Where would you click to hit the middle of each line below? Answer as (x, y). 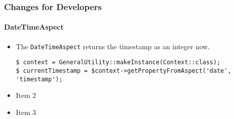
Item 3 (26, 112)
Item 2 (26, 95)
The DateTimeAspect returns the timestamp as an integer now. (113, 46)
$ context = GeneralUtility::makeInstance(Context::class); (118, 63)
